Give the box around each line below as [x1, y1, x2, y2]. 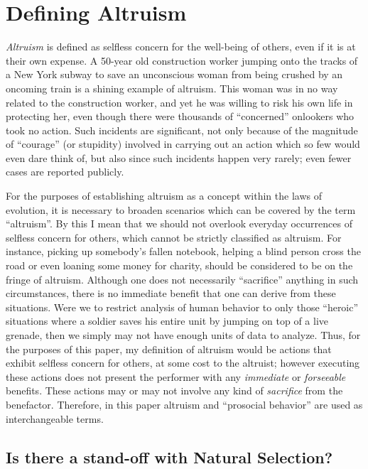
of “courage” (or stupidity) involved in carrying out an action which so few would [6, 136, 360, 151]
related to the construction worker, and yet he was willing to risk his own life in [6, 95, 353, 109]
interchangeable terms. [6, 411, 104, 426]
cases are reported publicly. [6, 164, 124, 179]
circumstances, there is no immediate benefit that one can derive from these [6, 286, 336, 301]
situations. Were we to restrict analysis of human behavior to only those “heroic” [6, 299, 359, 314]
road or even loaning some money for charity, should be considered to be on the [6, 258, 353, 273]
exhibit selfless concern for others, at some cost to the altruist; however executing [6, 355, 360, 370]
